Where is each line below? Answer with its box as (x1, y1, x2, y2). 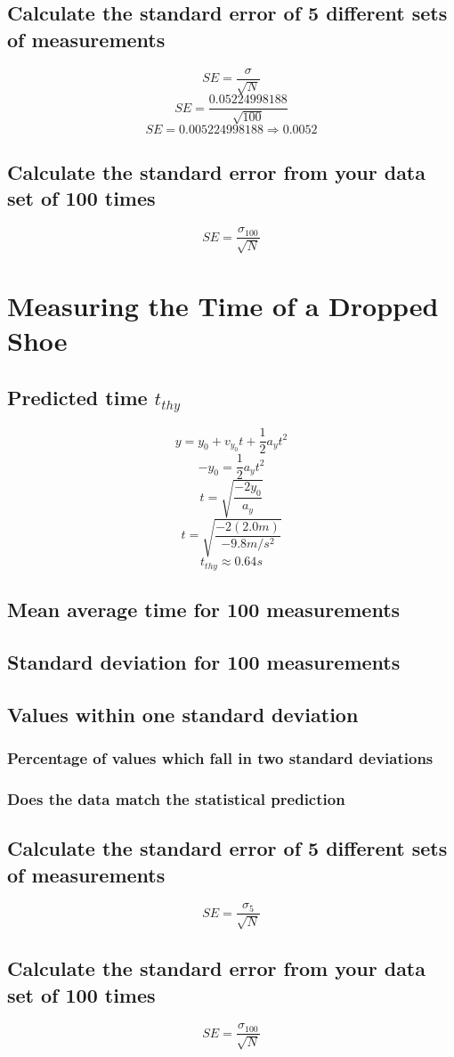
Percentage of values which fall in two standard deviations (7, 747, 434, 769)
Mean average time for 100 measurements (7, 596, 401, 623)
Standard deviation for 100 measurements (7, 647, 401, 675)
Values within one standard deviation (7, 700, 359, 728)
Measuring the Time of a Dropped (7, 287, 439, 323)
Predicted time (7, 383, 148, 411)
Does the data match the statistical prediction (7, 787, 345, 809)
